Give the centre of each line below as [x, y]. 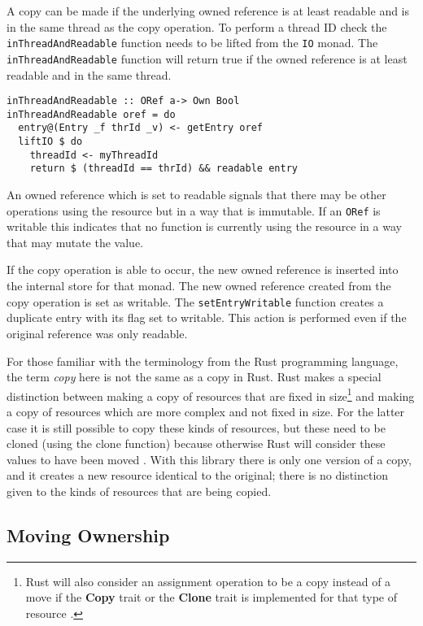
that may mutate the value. [75, 242]
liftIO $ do [50, 142]
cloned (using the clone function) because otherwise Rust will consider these [196, 443]
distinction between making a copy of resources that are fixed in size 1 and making [211, 394]
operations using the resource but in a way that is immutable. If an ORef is [194, 210]
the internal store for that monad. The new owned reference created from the [199, 286]
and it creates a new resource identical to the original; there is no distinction [198, 475]
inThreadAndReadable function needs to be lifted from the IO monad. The [192, 43]
